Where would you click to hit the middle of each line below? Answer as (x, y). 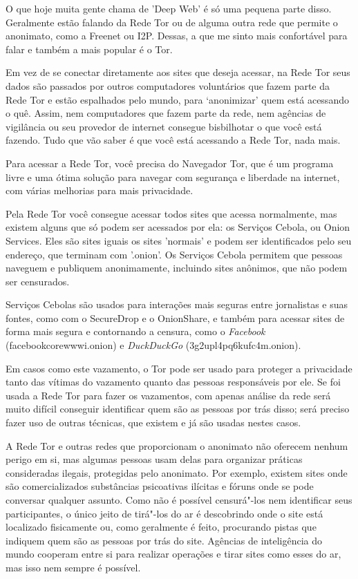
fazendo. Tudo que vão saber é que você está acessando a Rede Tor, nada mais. (173, 140)
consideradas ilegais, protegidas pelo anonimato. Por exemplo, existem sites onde (177, 472)
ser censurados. (38, 281)
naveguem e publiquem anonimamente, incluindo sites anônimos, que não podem (177, 268)
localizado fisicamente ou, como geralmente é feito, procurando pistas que (161, 527)
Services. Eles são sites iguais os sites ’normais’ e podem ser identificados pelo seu (179, 240)
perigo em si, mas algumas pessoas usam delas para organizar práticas (154, 459)
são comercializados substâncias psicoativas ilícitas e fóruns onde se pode (160, 486)
